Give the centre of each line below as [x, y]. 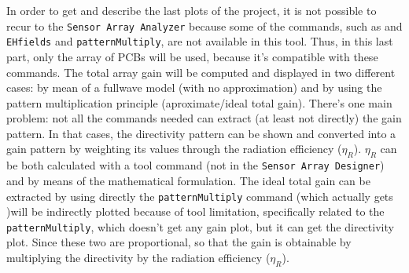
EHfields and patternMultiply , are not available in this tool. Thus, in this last [200, 41]
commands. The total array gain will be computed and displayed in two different [201, 72]
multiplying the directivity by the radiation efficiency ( [138, 258]
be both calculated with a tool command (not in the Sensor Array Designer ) [195, 165]
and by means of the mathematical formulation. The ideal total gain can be [188, 180]
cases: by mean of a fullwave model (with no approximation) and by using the [194, 87]
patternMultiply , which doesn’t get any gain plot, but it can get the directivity [200, 226]
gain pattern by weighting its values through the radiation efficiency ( [174, 149]
